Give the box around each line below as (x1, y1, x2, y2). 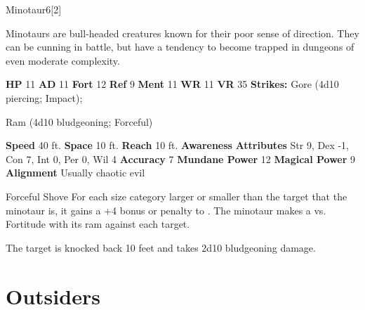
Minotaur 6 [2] (6, 2, 62, 16)
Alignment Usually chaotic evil (6, 165, 145, 180)
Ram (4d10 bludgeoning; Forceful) (6, 114, 153, 129)
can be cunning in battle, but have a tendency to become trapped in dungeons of (6, 39, 354, 54)
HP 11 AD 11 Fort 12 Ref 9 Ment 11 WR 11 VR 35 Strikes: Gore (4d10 (6, 77, 339, 91)
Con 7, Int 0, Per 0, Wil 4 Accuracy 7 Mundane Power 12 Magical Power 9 (6, 151, 355, 166)
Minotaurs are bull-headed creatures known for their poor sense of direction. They (6, 25, 359, 40)
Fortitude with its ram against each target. (6, 217, 190, 231)
